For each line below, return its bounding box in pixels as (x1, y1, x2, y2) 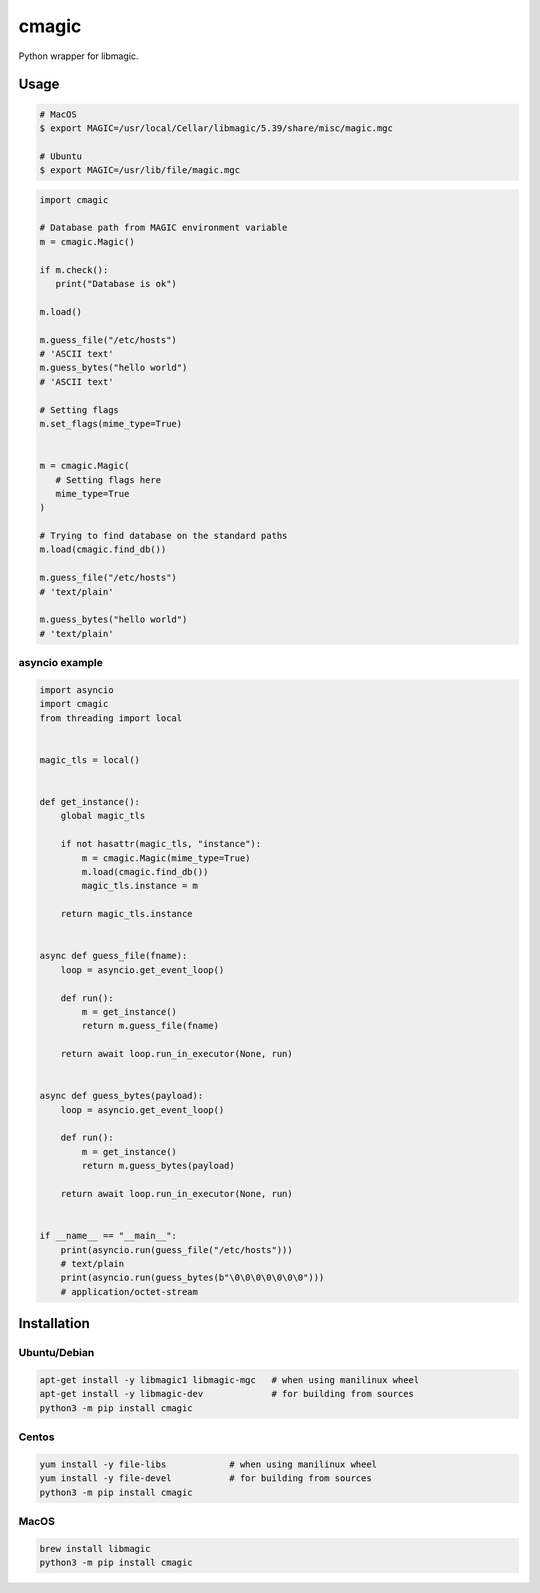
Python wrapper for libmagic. (18, 50, 139, 62)
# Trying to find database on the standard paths (39, 530, 288, 542)
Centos (18, 1430, 55, 1444)
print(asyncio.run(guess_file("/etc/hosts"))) (60, 1244, 294, 1255)
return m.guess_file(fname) (81, 1020, 220, 1032)
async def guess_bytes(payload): (39, 1090, 204, 1102)
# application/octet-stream (60, 1286, 199, 1297)
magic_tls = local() (39, 754, 140, 765)
